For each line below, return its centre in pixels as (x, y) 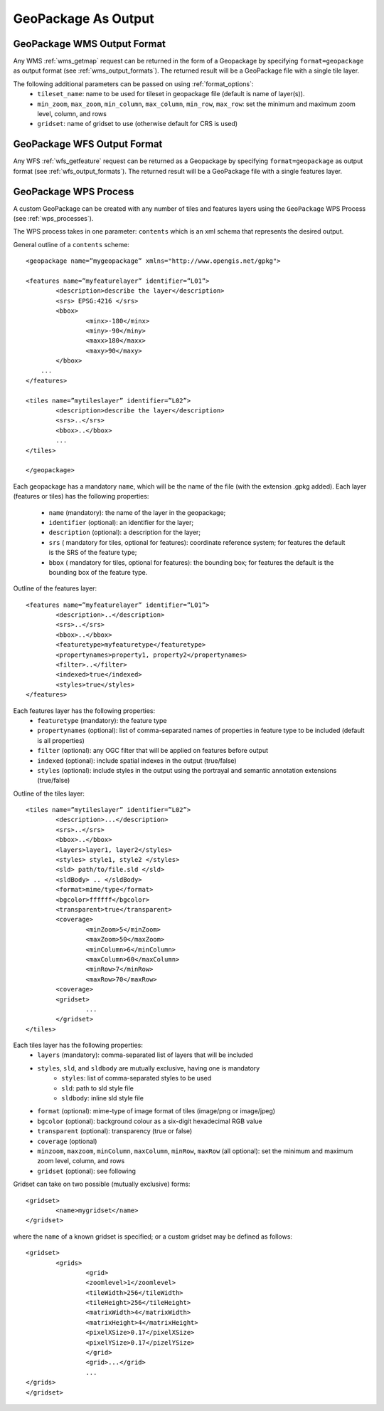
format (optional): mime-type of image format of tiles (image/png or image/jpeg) (156, 1111)
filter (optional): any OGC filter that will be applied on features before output (153, 751)
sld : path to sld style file (98, 1088)
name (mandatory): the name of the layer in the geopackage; (137, 512)
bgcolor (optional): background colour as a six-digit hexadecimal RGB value (150, 1121)
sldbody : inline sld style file (102, 1098)
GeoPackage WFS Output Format (88, 144)
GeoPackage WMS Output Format (90, 44)
